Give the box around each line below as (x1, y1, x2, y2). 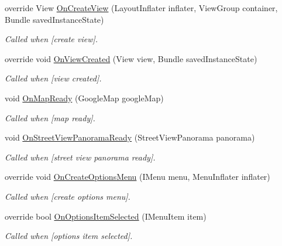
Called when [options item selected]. (5, 230, 133, 242)
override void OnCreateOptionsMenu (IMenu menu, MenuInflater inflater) (5, 170, 270, 183)
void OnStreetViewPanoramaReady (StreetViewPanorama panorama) (5, 131, 255, 143)
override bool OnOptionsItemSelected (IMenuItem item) (5, 210, 207, 222)
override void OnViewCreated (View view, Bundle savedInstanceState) (5, 52, 257, 64)
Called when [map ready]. (5, 111, 95, 124)
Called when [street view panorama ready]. (5, 151, 156, 163)
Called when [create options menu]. (5, 190, 130, 202)
